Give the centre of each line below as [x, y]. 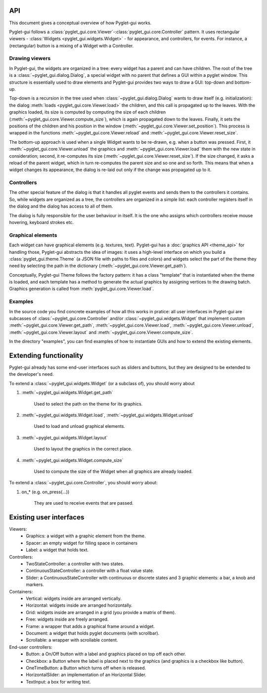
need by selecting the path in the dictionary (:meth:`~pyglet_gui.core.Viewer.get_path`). [98, 266]
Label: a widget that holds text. [57, 550]
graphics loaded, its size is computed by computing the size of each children [87, 112]
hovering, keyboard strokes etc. [42, 222]
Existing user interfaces [47, 517]
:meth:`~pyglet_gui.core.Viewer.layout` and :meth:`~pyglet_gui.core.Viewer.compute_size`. [101, 332]
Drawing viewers [30, 58]
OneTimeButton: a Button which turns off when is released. [86, 668]
